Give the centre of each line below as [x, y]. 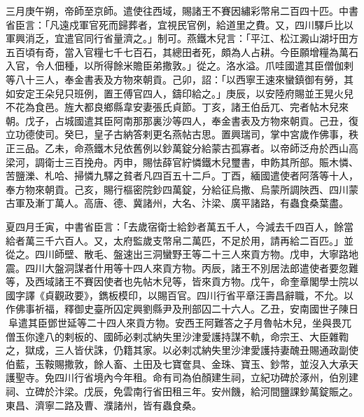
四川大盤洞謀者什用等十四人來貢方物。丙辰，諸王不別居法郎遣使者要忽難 [191, 267]
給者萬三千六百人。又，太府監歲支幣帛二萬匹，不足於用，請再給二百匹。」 [175, 240]
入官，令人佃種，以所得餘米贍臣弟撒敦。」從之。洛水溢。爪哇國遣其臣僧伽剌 [180, 66]
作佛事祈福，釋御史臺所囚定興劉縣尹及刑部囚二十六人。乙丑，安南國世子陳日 [182, 309]
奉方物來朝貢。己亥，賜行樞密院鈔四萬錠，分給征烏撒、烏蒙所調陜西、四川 [177, 189]
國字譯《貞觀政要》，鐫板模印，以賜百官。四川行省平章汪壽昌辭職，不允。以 [180, 295]
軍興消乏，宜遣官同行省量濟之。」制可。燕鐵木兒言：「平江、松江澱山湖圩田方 [182, 38]
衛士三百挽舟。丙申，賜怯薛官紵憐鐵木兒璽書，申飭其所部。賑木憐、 [201, 162]
